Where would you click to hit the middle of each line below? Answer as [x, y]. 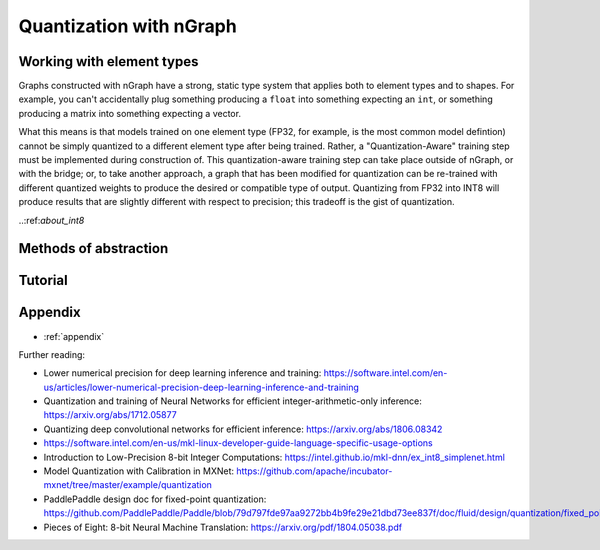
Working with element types [108, 61]
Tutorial [43, 280]
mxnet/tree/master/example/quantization [127, 485]
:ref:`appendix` [74, 336]
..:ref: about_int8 [51, 220]
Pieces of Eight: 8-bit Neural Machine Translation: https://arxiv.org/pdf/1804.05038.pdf [223, 527]
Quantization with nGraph [127, 26]
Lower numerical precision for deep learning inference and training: [182, 373]
